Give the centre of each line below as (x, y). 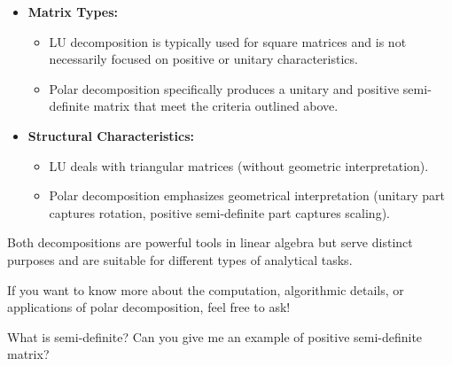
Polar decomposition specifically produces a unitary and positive (224, 88)
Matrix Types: (73, 12)
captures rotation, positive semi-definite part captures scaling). (219, 212)
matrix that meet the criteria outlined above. (216, 106)
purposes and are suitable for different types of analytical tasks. (180, 259)
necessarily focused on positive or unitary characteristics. (203, 59)
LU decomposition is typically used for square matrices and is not (228, 41)
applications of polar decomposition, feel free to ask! (149, 307)
